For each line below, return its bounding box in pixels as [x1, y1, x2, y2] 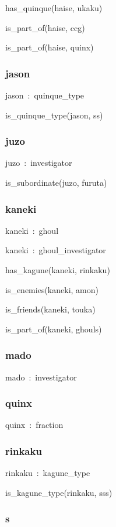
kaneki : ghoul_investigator [5, 244, 106, 256]
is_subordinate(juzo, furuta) [5, 176, 107, 188]
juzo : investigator [5, 157, 72, 169]
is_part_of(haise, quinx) [5, 41, 94, 53]
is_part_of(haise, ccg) [5, 21, 85, 33]
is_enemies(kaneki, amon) [5, 283, 99, 295]
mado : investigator [5, 370, 77, 383]
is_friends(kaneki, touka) [5, 303, 96, 315]
